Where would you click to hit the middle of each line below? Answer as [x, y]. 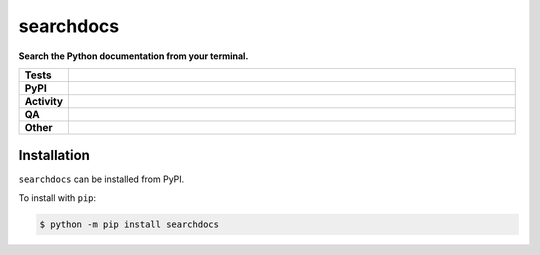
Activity [44, 101]
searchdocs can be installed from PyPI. [101, 179]
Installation [54, 155]
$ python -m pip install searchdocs [129, 224]
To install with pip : [57, 197]
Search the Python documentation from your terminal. [133, 56]
